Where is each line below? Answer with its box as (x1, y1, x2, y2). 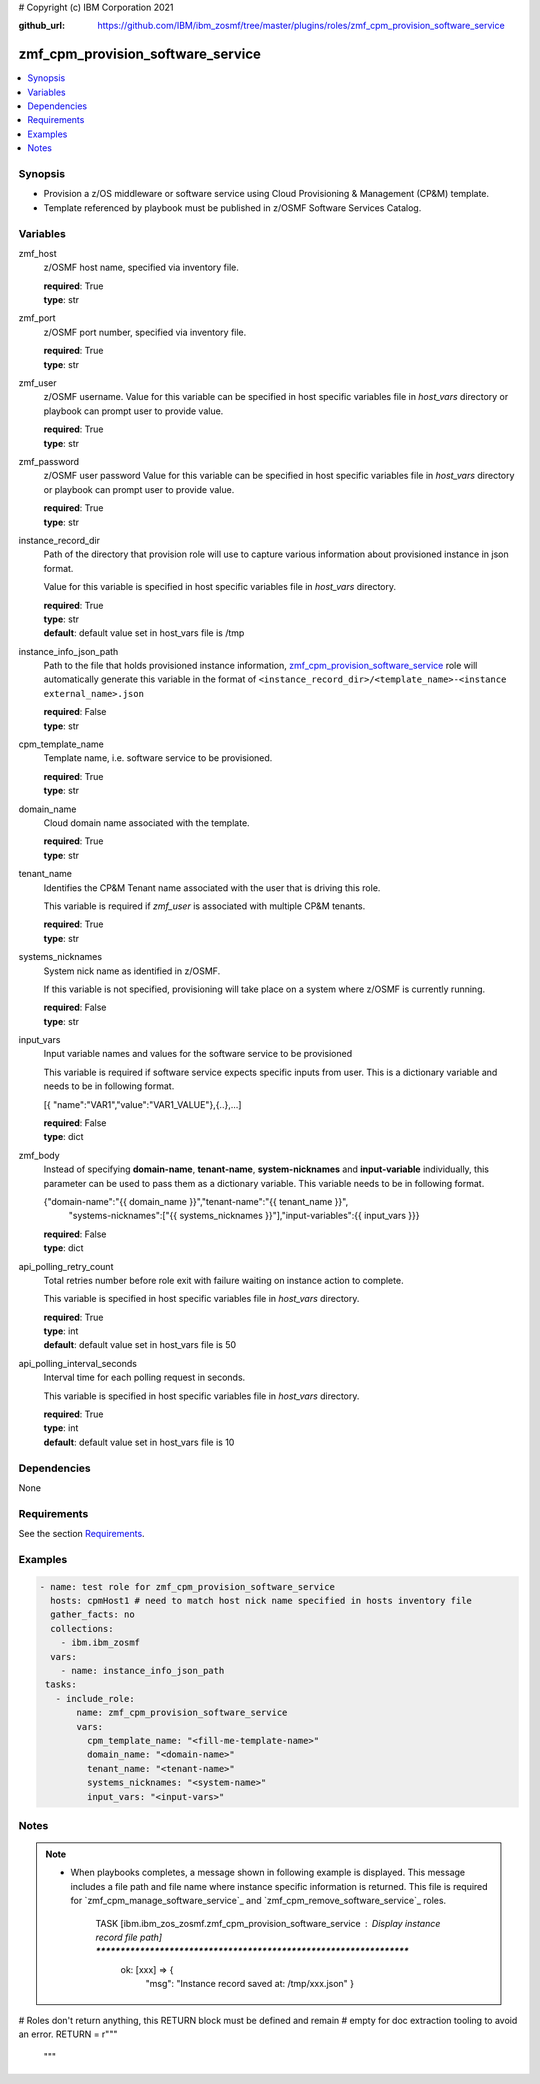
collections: (50, 1623, 114, 1634)
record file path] (95, 1931, 163, 1944)
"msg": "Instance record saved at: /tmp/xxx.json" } (145, 1978, 355, 1990)
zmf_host (18, 247, 57, 259)
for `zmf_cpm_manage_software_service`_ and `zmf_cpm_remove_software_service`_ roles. (70, 1895, 447, 1907)
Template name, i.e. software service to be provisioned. (43, 752, 273, 764)
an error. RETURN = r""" (18, 2028, 118, 2040)
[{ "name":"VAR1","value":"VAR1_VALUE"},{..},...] (43, 1098, 242, 1110)
